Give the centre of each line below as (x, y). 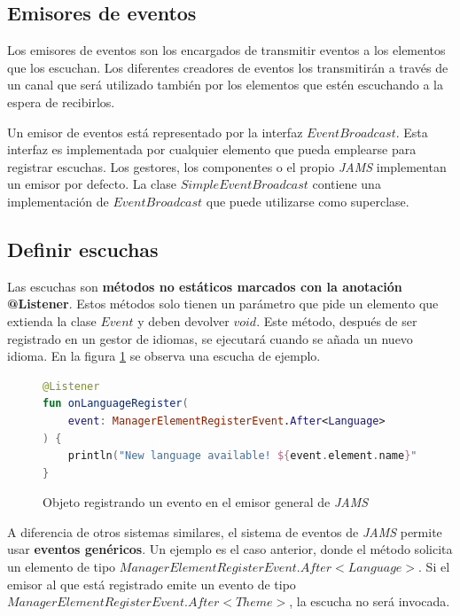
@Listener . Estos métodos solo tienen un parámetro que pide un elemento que (223, 304)
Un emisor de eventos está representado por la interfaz (155, 132)
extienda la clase (52, 320)
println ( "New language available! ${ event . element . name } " (242, 456)
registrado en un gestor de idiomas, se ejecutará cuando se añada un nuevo (210, 338)
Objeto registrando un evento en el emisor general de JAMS (206, 502)
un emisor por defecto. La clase (92, 184)
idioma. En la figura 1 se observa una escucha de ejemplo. (164, 356)
